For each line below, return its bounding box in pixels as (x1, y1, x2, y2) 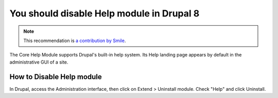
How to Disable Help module (9, 72, 102, 81)
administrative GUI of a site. (9, 59, 68, 65)
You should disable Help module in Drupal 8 (9, 8, 200, 19)
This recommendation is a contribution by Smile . (23, 37, 126, 44)
